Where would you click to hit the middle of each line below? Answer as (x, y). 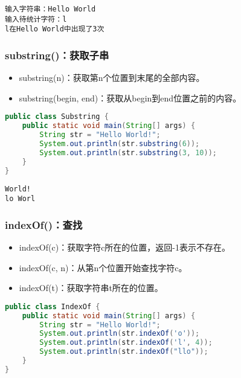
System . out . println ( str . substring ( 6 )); (120, 144)
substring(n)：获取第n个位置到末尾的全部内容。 (112, 78)
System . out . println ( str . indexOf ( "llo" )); (124, 352)
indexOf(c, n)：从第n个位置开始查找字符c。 (103, 267)
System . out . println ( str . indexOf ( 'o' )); (120, 334)
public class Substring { (57, 117)
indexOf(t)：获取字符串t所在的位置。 (91, 288)
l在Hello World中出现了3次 (55, 29)
